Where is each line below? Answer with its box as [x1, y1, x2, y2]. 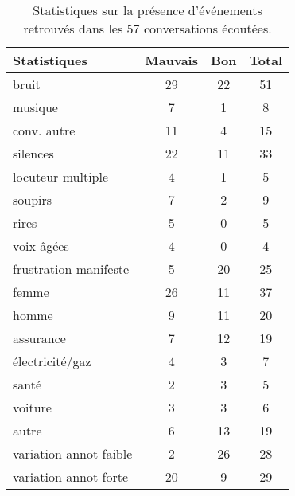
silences [13, 144, 54, 162]
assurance [13, 329, 66, 347]
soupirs [13, 190, 52, 209]
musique [13, 98, 58, 116]
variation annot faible [13, 444, 133, 463]
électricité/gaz [13, 352, 91, 370]
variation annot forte [13, 467, 129, 486]
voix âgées [13, 236, 69, 255]
